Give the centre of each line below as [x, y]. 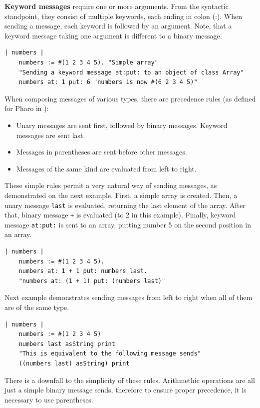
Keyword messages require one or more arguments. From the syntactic [117, 6]
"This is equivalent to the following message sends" [110, 354]
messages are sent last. [51, 135]
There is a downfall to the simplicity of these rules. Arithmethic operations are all [130, 380]
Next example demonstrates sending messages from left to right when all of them [129, 297]
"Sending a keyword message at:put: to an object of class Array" [131, 72]
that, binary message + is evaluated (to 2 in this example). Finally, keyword [120, 215]
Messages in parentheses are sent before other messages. [102, 152]
